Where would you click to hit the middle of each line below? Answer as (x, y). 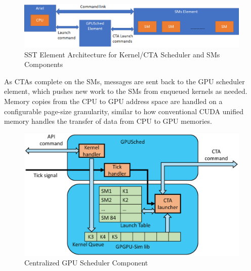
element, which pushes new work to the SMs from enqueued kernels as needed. (126, 91)
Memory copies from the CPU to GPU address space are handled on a (113, 101)
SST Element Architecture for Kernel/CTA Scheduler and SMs (122, 54)
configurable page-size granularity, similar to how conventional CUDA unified (124, 111)
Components (44, 64)
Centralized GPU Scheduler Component (86, 263)
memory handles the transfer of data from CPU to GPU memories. (108, 121)
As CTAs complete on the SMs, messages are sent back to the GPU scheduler (124, 81)
